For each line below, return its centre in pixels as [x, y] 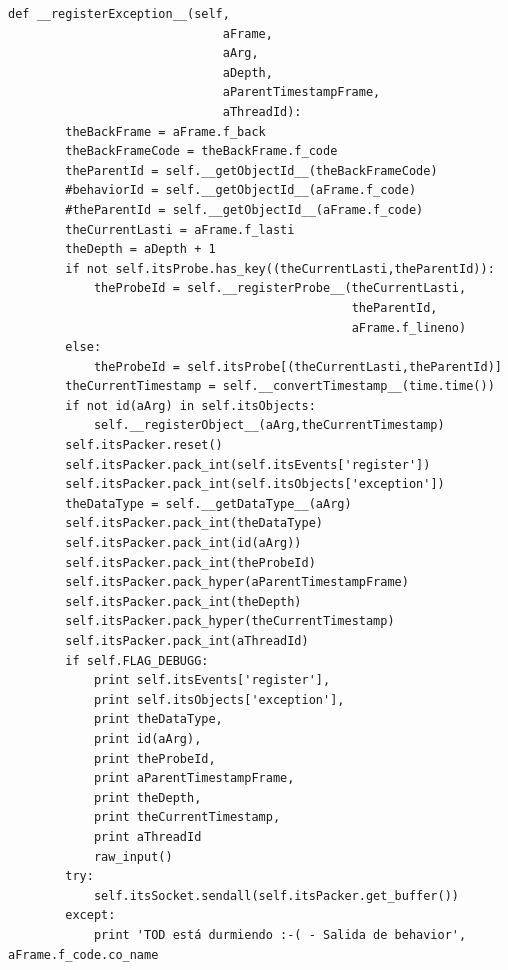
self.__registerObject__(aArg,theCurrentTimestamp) [269, 425]
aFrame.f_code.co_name [83, 954]
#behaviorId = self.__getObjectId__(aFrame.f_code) [241, 190]
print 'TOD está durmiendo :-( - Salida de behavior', [280, 934]
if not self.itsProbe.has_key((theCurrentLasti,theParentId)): [280, 268]
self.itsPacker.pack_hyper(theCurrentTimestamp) [230, 621]
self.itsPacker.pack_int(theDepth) [183, 601]
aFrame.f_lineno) [409, 327]
